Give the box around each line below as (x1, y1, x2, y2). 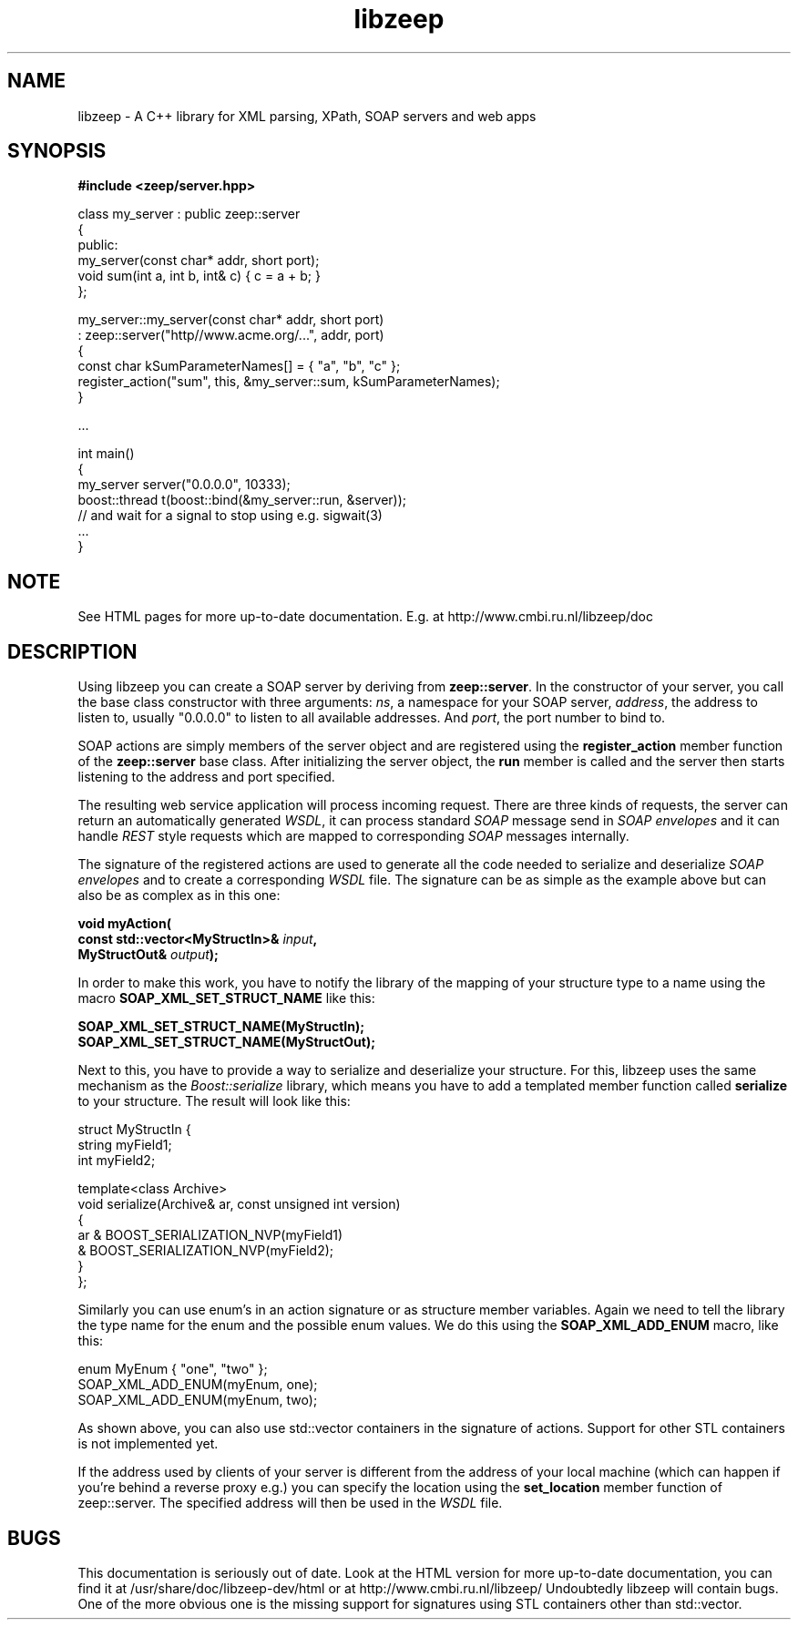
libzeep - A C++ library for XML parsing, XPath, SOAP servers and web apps (77, 107, 537, 124)
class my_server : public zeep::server (77, 206, 301, 222)
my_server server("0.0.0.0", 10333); (77, 476, 291, 493)
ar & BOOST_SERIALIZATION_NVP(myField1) (77, 1227, 343, 1243)
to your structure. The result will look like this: (77, 1093, 351, 1110)
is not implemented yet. (77, 1436, 219, 1452)
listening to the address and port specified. (77, 769, 335, 785)
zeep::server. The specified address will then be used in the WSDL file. (77, 1495, 503, 1511)
